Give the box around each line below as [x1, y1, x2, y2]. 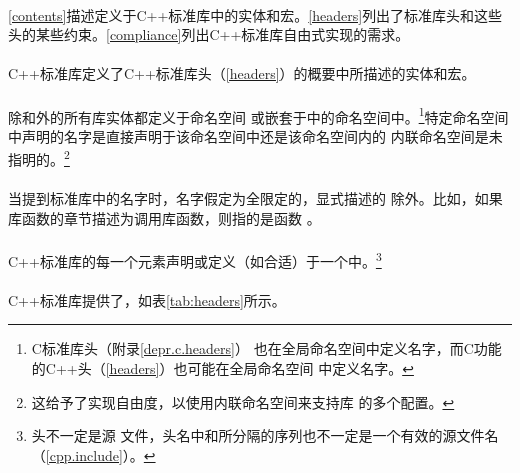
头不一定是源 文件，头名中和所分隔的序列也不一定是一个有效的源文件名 [31, 425, 499, 446]
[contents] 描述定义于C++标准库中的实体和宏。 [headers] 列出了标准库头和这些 [8, 4, 503, 25]
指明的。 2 [8, 146, 70, 170]
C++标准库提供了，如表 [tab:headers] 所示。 [8, 289, 286, 310]
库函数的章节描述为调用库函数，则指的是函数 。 [8, 207, 321, 228]
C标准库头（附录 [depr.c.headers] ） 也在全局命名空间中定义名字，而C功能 [31, 338, 502, 359]
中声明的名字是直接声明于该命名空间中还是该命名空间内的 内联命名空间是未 [8, 125, 503, 146]
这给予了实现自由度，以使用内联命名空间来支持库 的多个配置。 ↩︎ [31, 391, 455, 412]
